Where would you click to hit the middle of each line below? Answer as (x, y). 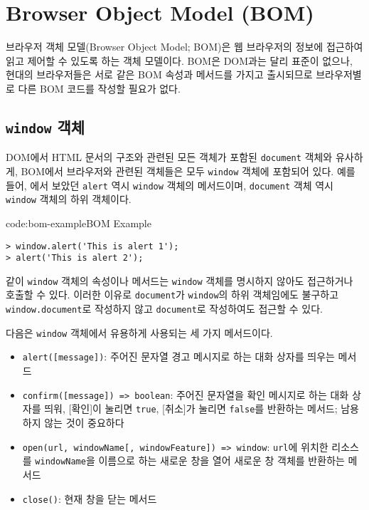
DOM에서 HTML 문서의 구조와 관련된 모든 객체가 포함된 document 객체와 (169, 157)
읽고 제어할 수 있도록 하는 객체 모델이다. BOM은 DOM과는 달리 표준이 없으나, (179, 60)
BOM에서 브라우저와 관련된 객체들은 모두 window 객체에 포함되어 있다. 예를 (188, 171)
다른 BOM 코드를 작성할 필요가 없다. (99, 88)
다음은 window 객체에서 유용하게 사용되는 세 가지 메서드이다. (139, 332)
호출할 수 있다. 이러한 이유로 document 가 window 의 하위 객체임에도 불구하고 (172, 295)
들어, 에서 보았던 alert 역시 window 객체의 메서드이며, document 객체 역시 (170, 185)
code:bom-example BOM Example (79, 223)
